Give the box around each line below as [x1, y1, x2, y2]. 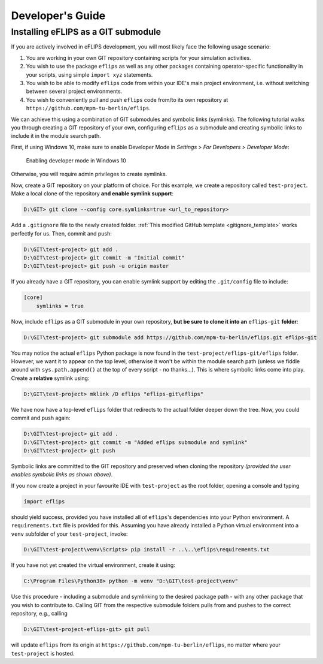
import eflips [23, 498, 65, 505]
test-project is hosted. [11, 650, 75, 657]
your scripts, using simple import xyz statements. [26, 71, 153, 78]
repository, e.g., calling [11, 610, 68, 617]
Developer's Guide [11, 9, 106, 22]
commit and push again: [11, 414, 71, 422]
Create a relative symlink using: [11, 375, 90, 382]
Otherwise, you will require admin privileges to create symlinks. [11, 171, 167, 178]
